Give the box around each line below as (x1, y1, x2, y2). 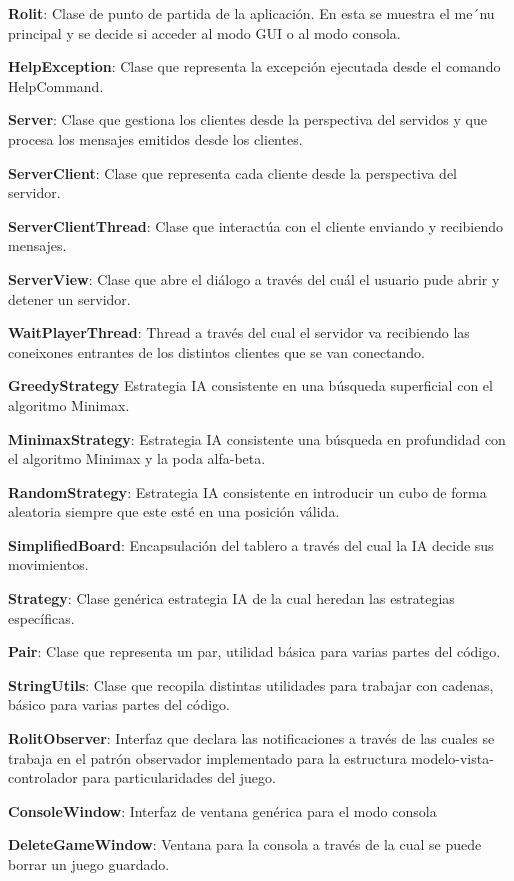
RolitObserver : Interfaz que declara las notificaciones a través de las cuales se (8, 728, 495, 749)
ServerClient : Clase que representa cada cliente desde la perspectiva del (8, 162, 457, 183)
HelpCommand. (8, 75, 104, 96)
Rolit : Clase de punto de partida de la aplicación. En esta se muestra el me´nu (8, 3, 495, 23)
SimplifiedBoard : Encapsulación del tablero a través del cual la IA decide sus (8, 534, 494, 555)
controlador (8, 767, 78, 788)
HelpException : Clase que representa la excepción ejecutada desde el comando (8, 56, 501, 77)
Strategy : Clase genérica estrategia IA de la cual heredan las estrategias (8, 588, 455, 609)
